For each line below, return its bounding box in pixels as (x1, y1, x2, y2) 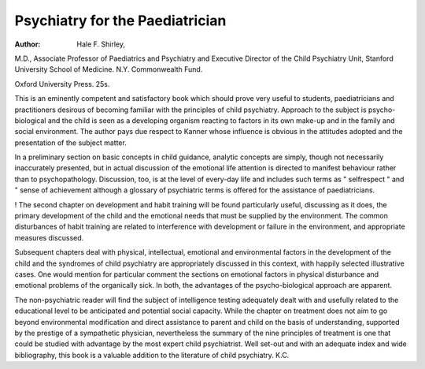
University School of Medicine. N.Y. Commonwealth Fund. (14, 65, 203, 74)
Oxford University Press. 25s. (14, 79, 110, 88)
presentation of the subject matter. (14, 138, 128, 147)
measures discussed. (14, 233, 84, 242)
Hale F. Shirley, (76, 39, 126, 49)
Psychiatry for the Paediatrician (14, 12, 227, 29)
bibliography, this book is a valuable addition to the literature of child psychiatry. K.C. (14, 350, 290, 360)
